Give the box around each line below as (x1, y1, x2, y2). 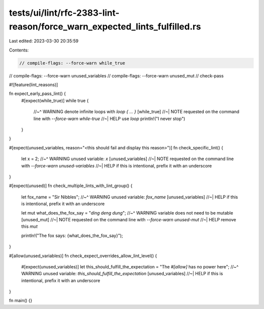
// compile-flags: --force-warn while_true (19, 60, 126, 66)
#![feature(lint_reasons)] (9, 82, 58, 88)
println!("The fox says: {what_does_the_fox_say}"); (21, 233, 123, 238)
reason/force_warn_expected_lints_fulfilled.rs (9, 21, 201, 32)
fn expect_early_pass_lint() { (9, 91, 66, 96)
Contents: (9, 47, 29, 53)
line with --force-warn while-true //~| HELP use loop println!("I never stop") (33, 116, 185, 121)
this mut (21, 223, 38, 230)
